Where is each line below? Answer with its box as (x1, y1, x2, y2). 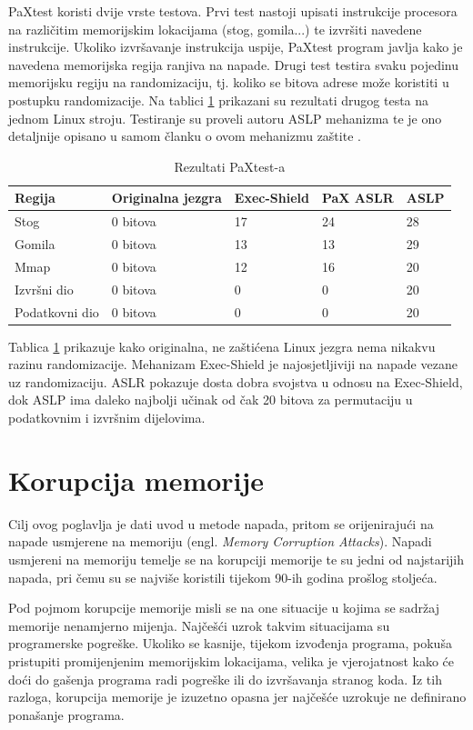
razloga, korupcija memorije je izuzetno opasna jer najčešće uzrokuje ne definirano (8, 687, 467, 706)
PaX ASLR (321, 188, 394, 207)
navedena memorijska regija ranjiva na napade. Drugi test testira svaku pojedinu (8, 55, 459, 74)
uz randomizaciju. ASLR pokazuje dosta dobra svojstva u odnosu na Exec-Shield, (8, 372, 463, 391)
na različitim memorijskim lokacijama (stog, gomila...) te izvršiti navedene (8, 19, 422, 38)
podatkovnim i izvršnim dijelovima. (8, 408, 206, 427)
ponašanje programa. (8, 705, 125, 724)
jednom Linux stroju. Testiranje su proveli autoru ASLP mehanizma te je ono (8, 108, 442, 127)
